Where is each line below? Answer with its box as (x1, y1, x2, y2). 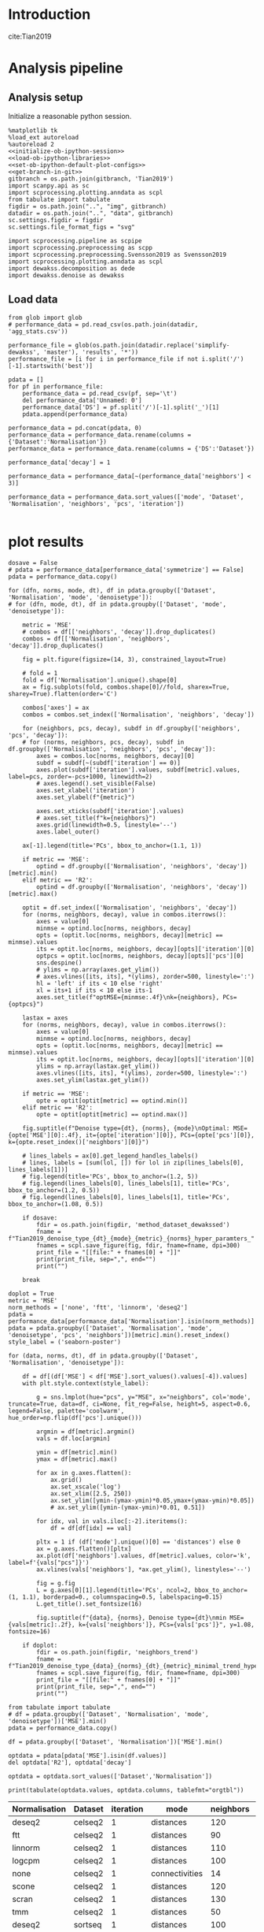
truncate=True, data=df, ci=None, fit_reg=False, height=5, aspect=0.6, (8, 1400, 251, 1408)
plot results (8, 533, 84, 551)
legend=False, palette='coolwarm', (8, 1406, 125, 1415)
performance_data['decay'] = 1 (8, 459, 111, 466)
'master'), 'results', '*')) (42, 348, 139, 356)
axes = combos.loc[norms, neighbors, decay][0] (36, 752, 195, 760)
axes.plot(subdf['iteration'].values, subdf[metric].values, (36, 766, 241, 774)
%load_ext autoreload (8, 133, 79, 141)
